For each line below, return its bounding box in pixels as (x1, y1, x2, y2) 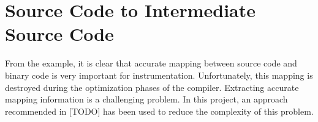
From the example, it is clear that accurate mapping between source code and (5, 57, 297, 70)
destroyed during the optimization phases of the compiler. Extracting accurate (5, 81, 299, 93)
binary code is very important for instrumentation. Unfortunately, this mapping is (5, 68, 313, 81)
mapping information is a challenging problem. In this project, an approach (5, 93, 288, 106)
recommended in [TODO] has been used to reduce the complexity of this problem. (5, 104, 314, 117)
